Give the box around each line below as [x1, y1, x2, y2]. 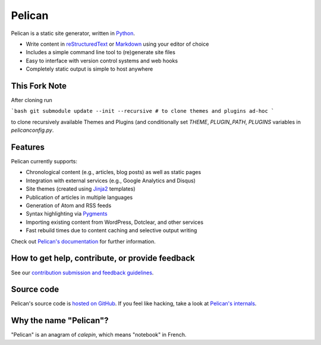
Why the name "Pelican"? [11, 315, 109, 326]
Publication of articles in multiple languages [26, 194, 133, 201]
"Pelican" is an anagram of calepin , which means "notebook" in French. [11, 331, 187, 338]
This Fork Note [11, 81, 67, 91]
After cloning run [11, 97, 53, 104]
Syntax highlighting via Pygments [26, 210, 108, 217]
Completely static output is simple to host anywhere [26, 65, 153, 72]
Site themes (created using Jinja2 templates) [26, 185, 136, 192]
